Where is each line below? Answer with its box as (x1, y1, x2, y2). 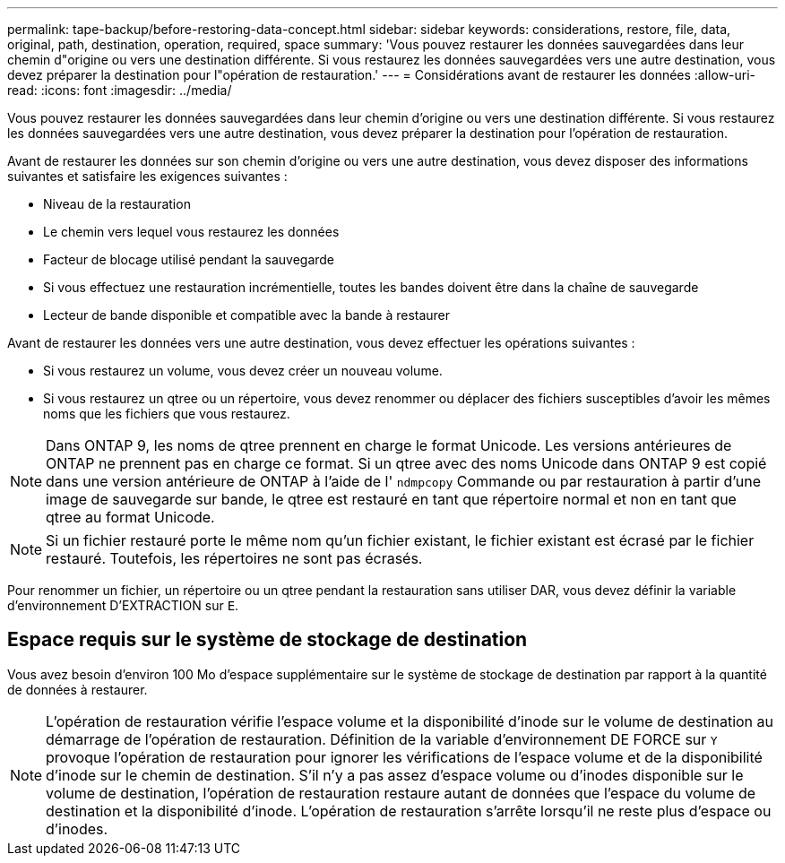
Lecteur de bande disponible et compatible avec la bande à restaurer (43, 307, 451, 323)
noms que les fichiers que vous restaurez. (43, 406, 290, 421)
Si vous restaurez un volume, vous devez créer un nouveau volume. (43, 363, 443, 378)
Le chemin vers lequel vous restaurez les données (43, 224, 340, 239)
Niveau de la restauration (43, 196, 191, 211)
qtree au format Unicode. (46, 508, 215, 526)
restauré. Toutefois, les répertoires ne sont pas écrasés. (46, 549, 423, 567)
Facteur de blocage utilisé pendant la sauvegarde (43, 252, 335, 267)
